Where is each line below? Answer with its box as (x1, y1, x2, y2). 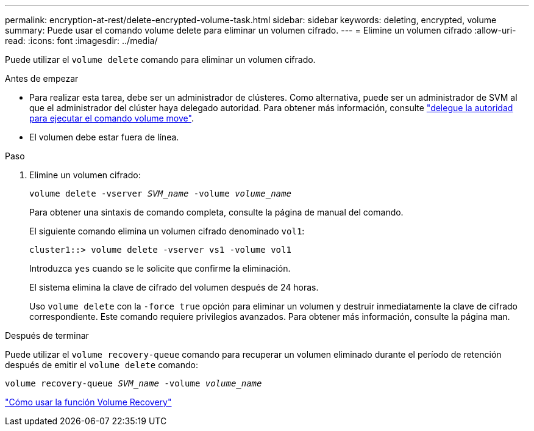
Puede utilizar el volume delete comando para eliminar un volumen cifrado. (5, 54, 316, 65)
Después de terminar (5, 330, 89, 341)
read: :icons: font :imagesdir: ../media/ (5, 35, 158, 46)
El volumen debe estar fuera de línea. (29, 132, 179, 142)
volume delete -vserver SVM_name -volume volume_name (29, 189, 291, 198)
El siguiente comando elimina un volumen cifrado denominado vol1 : (29, 226, 305, 236)
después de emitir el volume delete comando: (5, 360, 198, 370)
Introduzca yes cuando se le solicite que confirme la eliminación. (29, 263, 291, 273)
